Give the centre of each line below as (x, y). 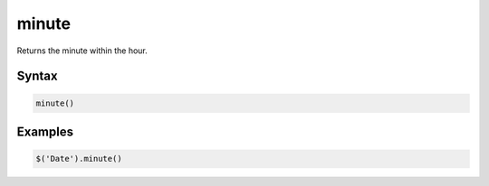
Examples (45, 131)
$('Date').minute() (79, 159)
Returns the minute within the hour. (82, 51)
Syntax (37, 76)
